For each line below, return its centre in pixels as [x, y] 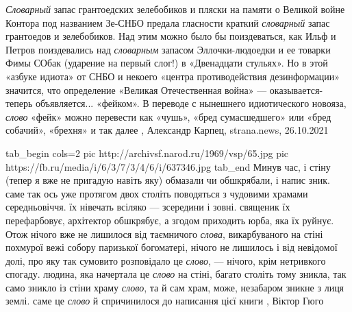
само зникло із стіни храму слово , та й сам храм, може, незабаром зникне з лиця [175, 287]
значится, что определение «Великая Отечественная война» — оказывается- [164, 89]
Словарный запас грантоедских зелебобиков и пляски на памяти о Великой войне [175, 9]
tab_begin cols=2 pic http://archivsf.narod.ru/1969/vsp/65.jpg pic [147, 153]
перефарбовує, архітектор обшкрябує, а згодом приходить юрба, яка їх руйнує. [170, 220]
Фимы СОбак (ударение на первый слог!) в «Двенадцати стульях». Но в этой [167, 63]
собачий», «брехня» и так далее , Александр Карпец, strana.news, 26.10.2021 [167, 130]
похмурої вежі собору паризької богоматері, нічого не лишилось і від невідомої [172, 247]
